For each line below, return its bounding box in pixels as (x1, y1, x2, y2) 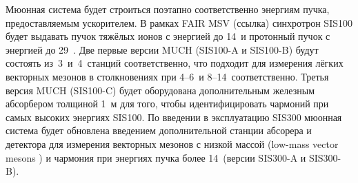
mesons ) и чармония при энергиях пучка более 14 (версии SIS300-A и (6, 150, 306, 164)
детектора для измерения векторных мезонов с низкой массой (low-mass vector (6, 136, 339, 151)
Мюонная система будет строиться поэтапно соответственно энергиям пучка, (6, 2, 330, 16)
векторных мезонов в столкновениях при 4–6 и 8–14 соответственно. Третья (6, 69, 329, 83)
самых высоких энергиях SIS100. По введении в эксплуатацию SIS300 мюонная (6, 109, 342, 124)
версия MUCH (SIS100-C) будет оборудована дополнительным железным (6, 83, 315, 97)
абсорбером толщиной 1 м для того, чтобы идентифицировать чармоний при (6, 96, 329, 111)
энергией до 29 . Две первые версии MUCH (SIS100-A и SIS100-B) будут (6, 42, 319, 56)
